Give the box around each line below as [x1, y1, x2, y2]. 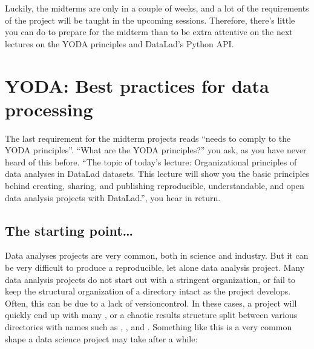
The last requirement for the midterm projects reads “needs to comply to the [5, 131, 291, 144]
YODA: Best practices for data [5, 73, 269, 98]
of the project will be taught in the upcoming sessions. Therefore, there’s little [5, 13, 295, 26]
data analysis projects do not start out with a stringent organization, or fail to [5, 273, 296, 285]
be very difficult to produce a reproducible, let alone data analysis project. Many [5, 261, 305, 274]
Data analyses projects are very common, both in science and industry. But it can [5, 249, 309, 262]
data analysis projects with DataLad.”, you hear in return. [5, 191, 221, 204]
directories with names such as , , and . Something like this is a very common [5, 321, 292, 333]
